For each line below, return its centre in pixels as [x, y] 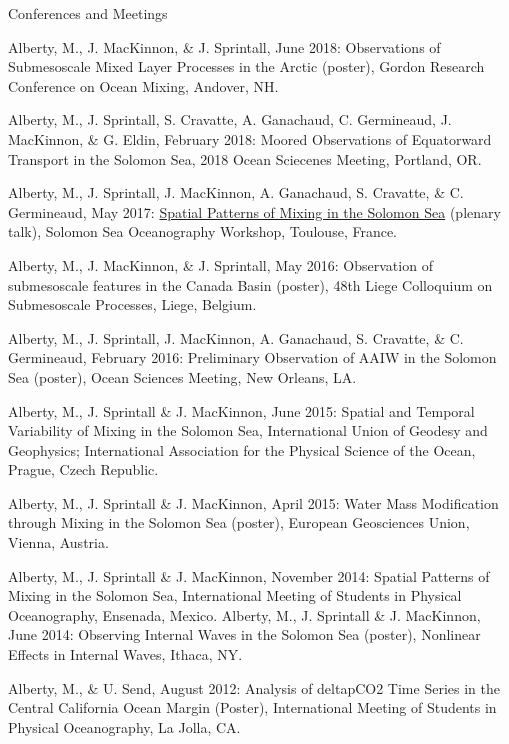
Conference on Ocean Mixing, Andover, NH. [143, 85]
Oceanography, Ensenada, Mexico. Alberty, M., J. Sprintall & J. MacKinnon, [244, 614]
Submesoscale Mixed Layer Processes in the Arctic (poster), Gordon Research [246, 66]
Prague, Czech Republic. [83, 469]
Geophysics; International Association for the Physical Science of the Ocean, [242, 449]
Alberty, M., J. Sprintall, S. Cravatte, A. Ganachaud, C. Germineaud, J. [230, 119]
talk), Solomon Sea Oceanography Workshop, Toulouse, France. [203, 231]
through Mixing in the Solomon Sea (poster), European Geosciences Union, [239, 522]
